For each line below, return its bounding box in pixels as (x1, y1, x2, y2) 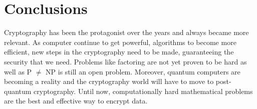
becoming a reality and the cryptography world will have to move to (4, 76, 214, 86)
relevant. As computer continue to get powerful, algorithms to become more (4, 36, 236, 47)
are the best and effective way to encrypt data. (4, 95, 148, 106)
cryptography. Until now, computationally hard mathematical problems (34, 85, 253, 96)
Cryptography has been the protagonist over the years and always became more (4, 27, 249, 37)
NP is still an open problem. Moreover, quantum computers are (46, 66, 240, 76)
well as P (4, 66, 32, 76)
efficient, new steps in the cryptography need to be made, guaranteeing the (4, 46, 234, 57)
